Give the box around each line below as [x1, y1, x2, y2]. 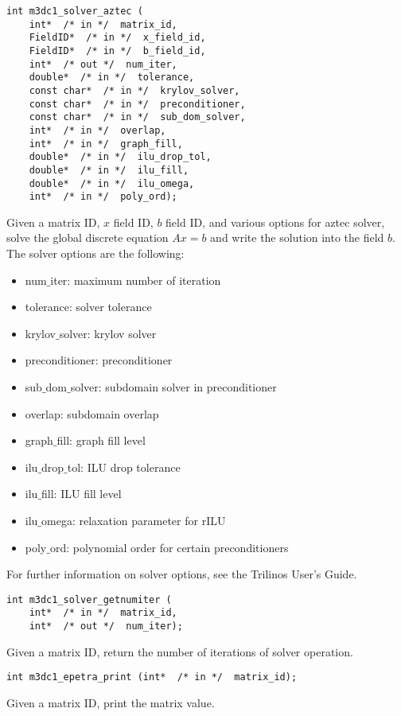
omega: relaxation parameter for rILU [41, 512, 226, 528]
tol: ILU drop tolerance [67, 458, 181, 475]
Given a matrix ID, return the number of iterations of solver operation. [6, 643, 353, 660]
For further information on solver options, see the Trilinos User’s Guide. [6, 566, 357, 582]
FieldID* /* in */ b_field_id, [29, 45, 206, 56]
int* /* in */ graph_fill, [29, 138, 183, 150]
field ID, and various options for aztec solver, [165, 213, 385, 230]
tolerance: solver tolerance [25, 298, 152, 315]
